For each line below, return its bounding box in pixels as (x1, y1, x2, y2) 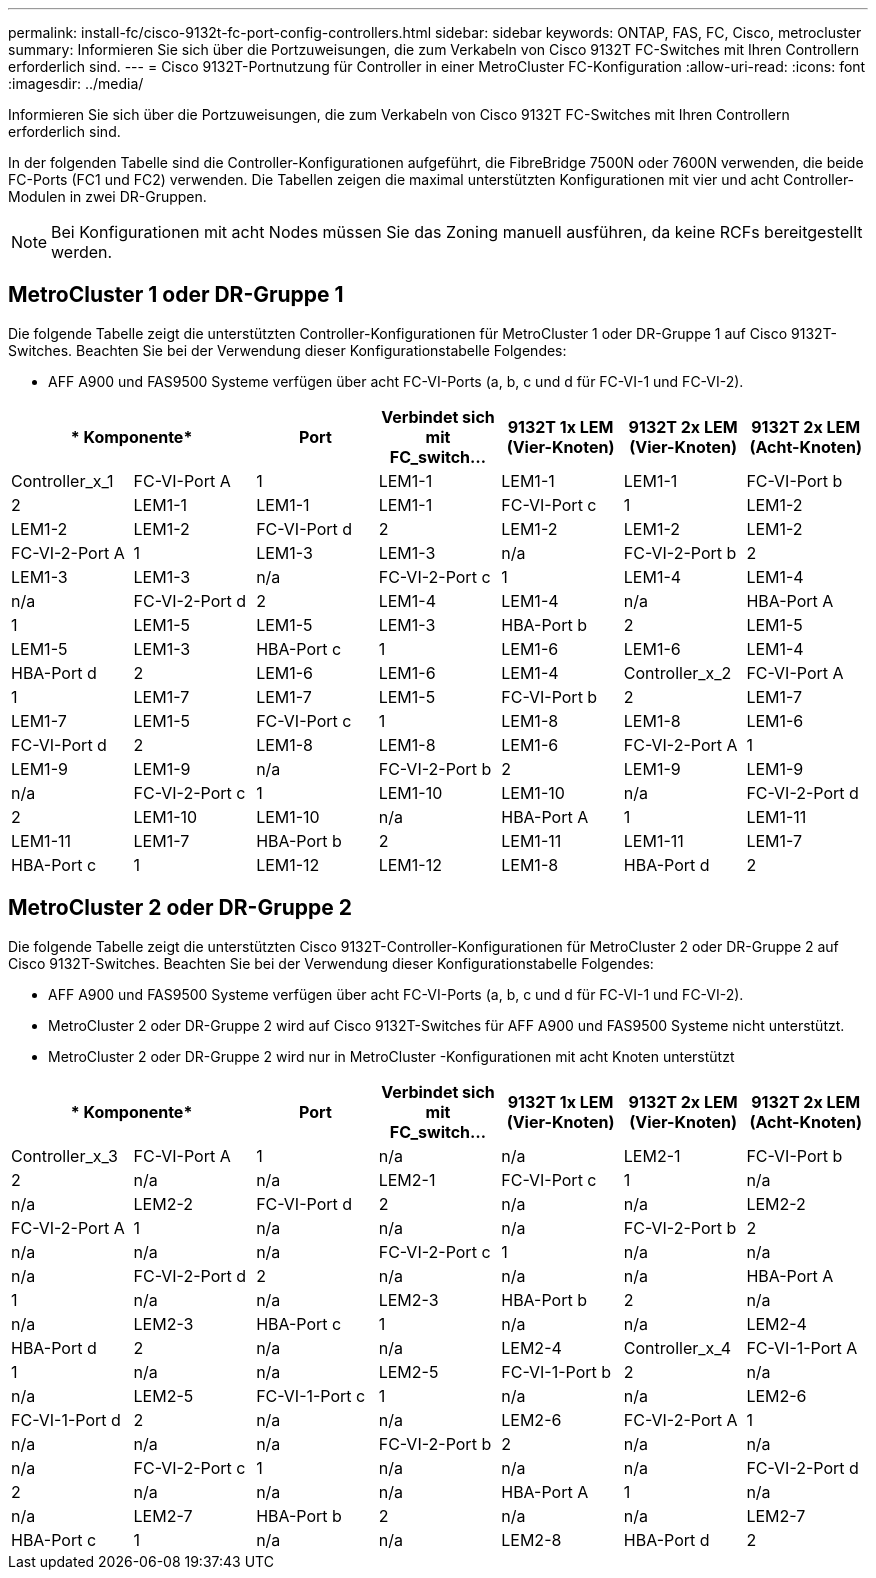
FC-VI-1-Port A (746, 1337, 858, 1358)
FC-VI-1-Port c (256, 1385, 366, 1406)
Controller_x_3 (11, 1145, 118, 1166)
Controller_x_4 (623, 1337, 731, 1358)
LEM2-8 (501, 1529, 562, 1550)
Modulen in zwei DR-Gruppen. (8, 188, 207, 205)
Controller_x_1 (11, 470, 114, 491)
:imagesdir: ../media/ (8, 75, 144, 92)
